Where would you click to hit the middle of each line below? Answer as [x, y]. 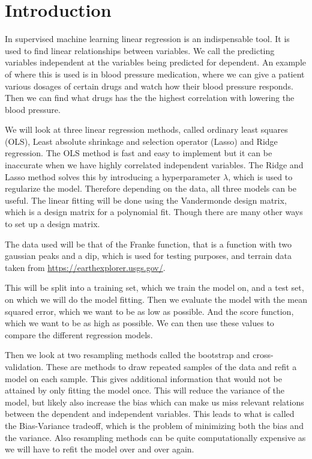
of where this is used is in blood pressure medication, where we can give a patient [155, 74]
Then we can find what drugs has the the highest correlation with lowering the [150, 98]
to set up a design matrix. [52, 224]
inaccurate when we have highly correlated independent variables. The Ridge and [154, 165]
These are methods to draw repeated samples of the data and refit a [171, 366]
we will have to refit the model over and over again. [100, 449]
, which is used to [260, 176]
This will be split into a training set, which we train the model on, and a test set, [154, 287]
